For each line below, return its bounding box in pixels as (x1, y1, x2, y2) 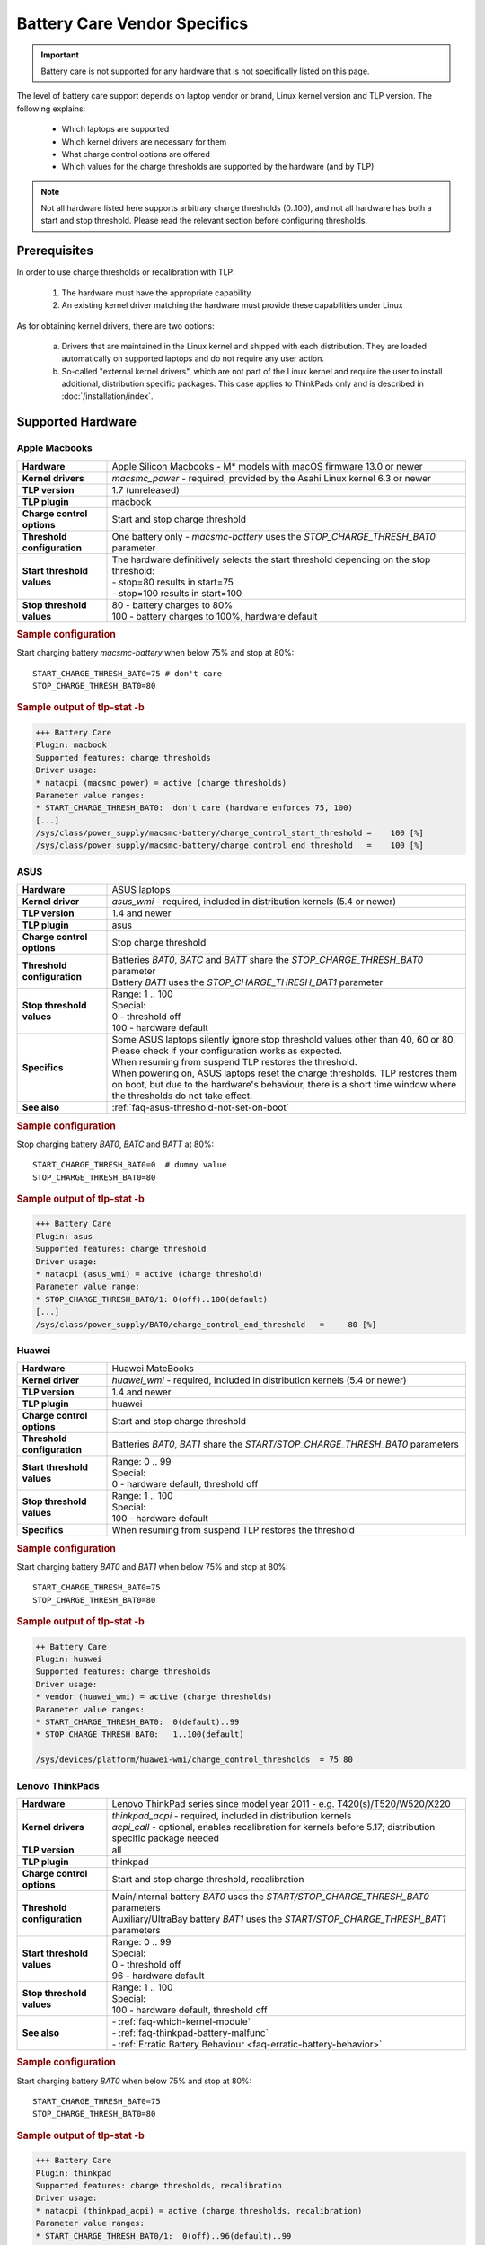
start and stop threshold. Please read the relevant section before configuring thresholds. (40, 216, 368, 226)
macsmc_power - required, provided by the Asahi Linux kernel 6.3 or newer (111, 471, 431, 484)
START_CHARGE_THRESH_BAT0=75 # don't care (32, 668, 223, 678)
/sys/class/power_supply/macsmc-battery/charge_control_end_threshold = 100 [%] (35, 841, 424, 850)
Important (40, 49, 80, 60)
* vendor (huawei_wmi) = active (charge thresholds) (35, 1692, 273, 1702)
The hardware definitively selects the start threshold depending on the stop (111, 553, 431, 566)
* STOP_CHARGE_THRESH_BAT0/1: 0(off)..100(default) (35, 1294, 269, 1304)
